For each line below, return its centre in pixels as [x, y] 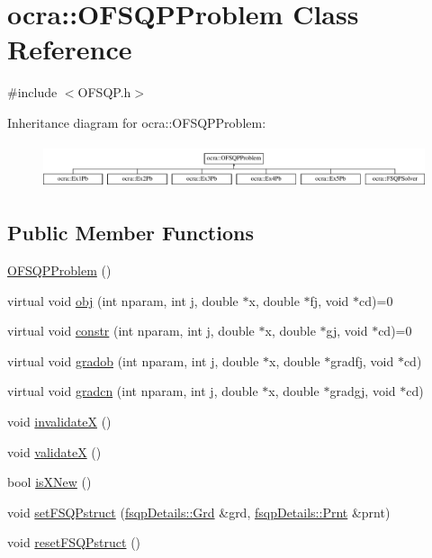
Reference [70, 49]
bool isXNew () [49, 482]
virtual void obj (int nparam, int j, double [123, 300]
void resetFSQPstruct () [74, 542]
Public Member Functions [130, 233]
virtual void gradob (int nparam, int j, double [133, 360]
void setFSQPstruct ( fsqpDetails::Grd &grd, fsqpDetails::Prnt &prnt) [199, 512]
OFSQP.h [104, 92]
